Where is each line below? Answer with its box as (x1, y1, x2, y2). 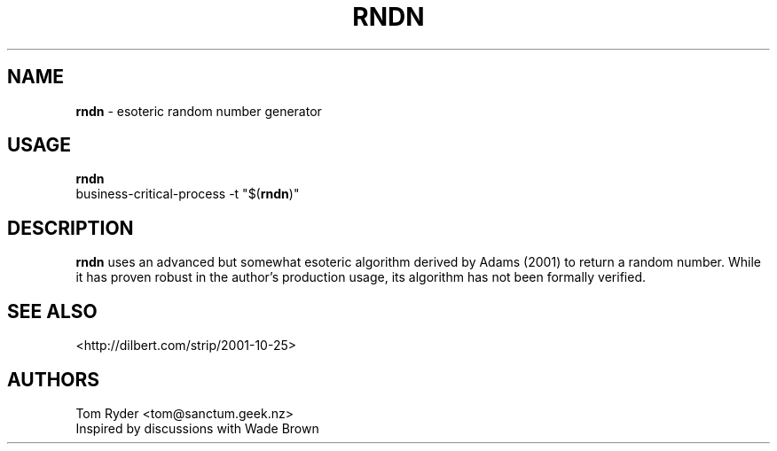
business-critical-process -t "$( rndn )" (75, 186, 300, 202)
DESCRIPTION (7, 216, 134, 239)
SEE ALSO (7, 299, 98, 323)
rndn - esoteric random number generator (75, 103, 322, 119)
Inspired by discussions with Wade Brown (75, 420, 319, 436)
